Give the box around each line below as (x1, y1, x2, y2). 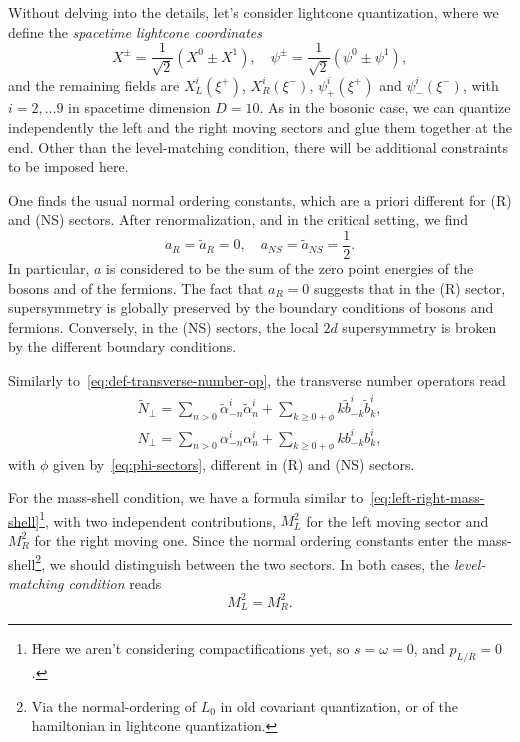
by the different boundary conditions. (8, 336, 237, 357)
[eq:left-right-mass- (370, 487, 485, 508)
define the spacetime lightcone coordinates (8, 21, 263, 42)
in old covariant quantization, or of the (220, 695, 458, 716)
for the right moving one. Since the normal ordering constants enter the (34, 529, 473, 550)
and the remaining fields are (8, 74, 180, 95)
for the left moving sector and (306, 510, 489, 531)
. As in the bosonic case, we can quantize (259, 97, 511, 118)
